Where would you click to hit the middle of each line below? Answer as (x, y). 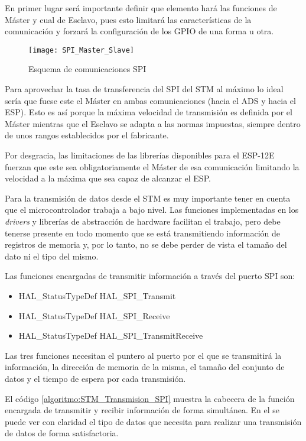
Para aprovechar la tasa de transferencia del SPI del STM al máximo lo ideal (144, 89)
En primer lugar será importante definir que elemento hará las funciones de (141, 8)
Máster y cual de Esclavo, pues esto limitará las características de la (128, 19)
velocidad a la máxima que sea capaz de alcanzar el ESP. (108, 178)
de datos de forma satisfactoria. (62, 433)
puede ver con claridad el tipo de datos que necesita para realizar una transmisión (153, 421)
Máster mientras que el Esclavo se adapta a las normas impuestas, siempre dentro (153, 123)
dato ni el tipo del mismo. (52, 256)
